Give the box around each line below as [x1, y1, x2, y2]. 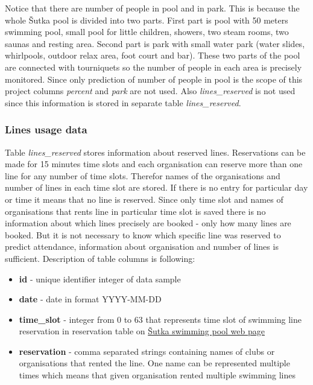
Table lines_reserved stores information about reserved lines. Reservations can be [5, 145, 306, 158]
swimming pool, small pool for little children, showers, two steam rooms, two [5, 25, 289, 38]
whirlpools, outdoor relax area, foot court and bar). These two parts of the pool [5, 49, 300, 62]
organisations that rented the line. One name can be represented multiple [19, 357, 290, 369]
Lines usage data [5, 122, 87, 137]
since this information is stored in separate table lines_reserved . [5, 96, 241, 109]
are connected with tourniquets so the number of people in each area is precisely [5, 60, 302, 73]
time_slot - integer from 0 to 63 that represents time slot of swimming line [19, 313, 302, 325]
